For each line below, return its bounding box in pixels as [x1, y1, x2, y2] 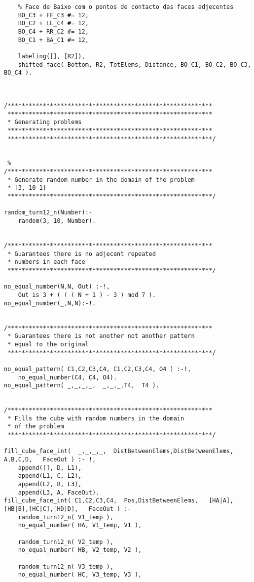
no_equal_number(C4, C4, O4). [18, 374, 117, 381]
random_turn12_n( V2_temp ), [18, 538, 113, 545]
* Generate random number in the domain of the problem [7, 176, 195, 183]
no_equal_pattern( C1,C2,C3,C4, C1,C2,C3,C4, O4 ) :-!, [4, 365, 191, 373]
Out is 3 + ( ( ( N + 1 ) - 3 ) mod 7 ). [18, 291, 156, 298]
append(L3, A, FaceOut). [18, 489, 100, 496]
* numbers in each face [7, 258, 85, 266]
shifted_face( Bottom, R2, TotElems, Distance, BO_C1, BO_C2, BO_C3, [18, 61, 252, 68]
